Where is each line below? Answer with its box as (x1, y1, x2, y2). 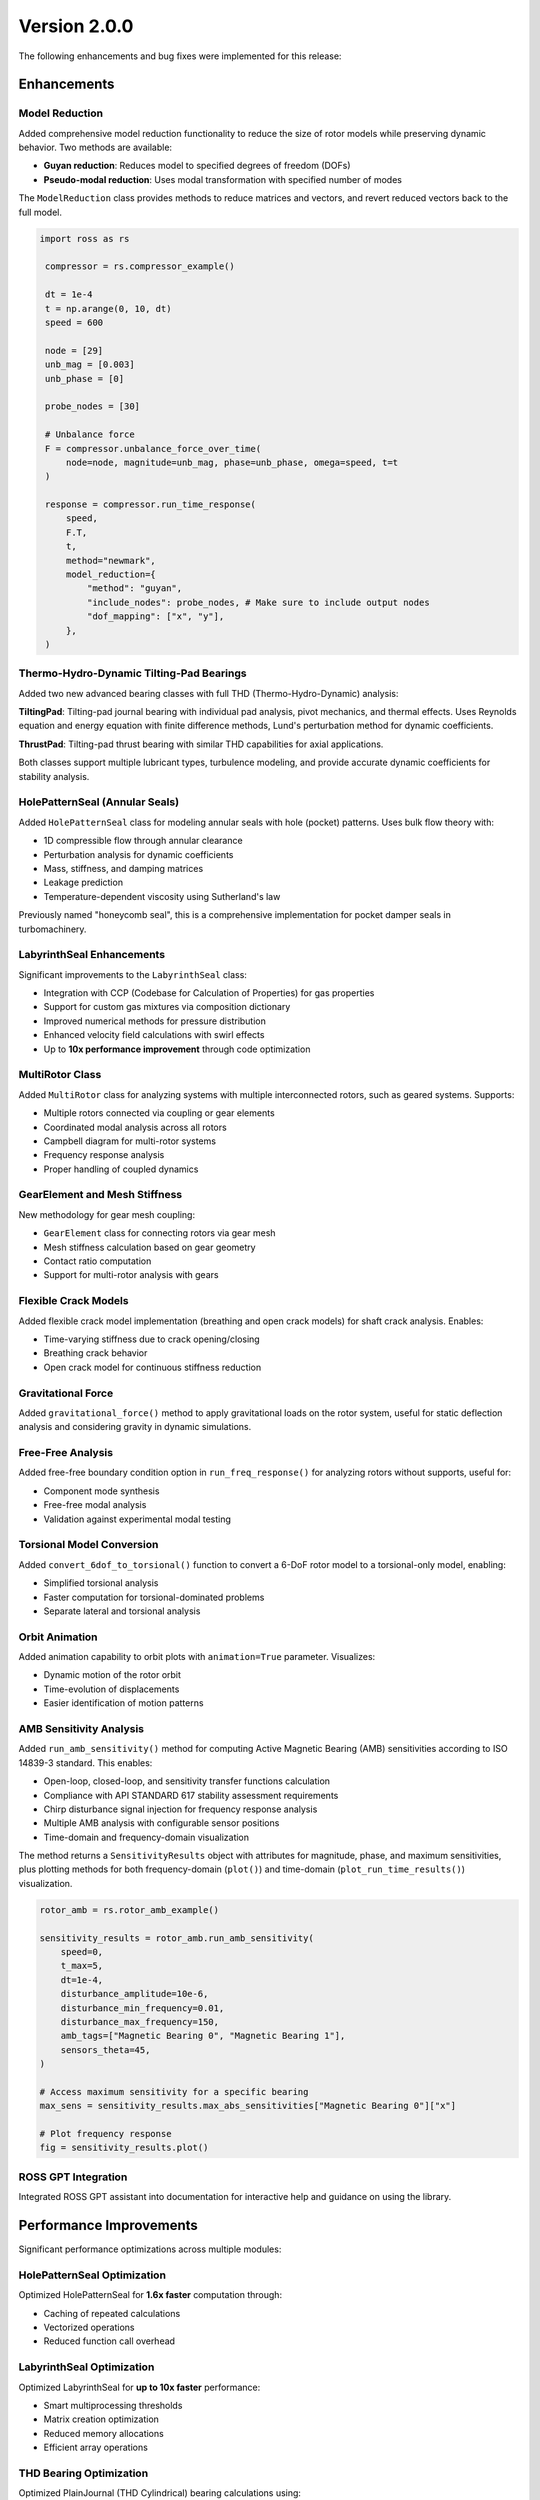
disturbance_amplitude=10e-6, (60, 1988, 209, 2000)
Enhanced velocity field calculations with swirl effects (43, 1029, 265, 1041)
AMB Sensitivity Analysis (18, 1721, 145, 1735)
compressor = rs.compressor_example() (45, 261, 235, 272)
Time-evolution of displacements (43, 1683, 180, 1695)
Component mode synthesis (43, 1485, 160, 1497)
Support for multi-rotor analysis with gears (43, 1269, 219, 1281)
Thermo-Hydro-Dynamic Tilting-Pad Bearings (18, 666, 247, 680)
